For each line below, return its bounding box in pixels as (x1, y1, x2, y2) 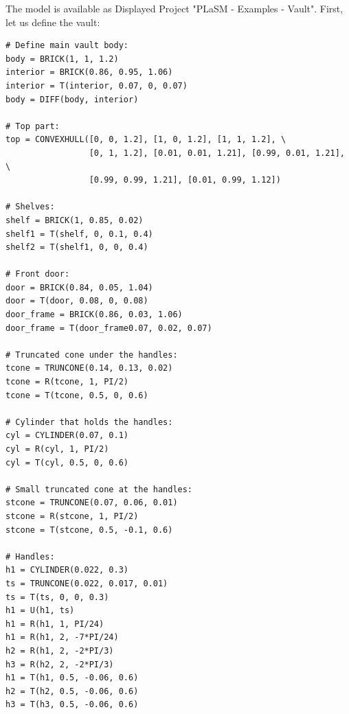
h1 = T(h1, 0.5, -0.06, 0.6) (5, 673, 139, 683)
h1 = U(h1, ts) (5, 606, 75, 616)
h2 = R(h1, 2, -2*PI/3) (5, 645, 114, 656)
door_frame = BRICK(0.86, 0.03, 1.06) (5, 310, 183, 320)
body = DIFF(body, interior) (5, 94, 139, 104)
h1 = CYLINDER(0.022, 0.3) (5, 565, 128, 575)
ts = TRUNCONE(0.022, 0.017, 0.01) (5, 578, 168, 588)
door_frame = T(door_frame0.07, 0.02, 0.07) (5, 323, 212, 333)
